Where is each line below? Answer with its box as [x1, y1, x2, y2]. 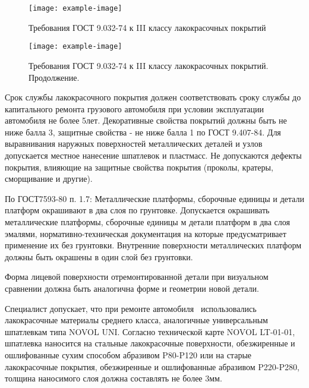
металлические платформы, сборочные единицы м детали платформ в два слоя [5, 216, 290, 228]
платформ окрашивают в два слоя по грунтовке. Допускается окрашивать [5, 204, 270, 216]
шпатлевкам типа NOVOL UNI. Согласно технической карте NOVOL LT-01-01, [5, 325, 295, 337]
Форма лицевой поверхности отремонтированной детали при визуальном [5, 270, 269, 283]
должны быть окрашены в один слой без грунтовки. [5, 250, 193, 263]
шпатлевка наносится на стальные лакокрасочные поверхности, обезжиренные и [5, 337, 295, 349]
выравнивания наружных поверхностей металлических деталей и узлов [5, 137, 263, 150]
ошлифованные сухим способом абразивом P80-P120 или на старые [5, 348, 251, 361]
